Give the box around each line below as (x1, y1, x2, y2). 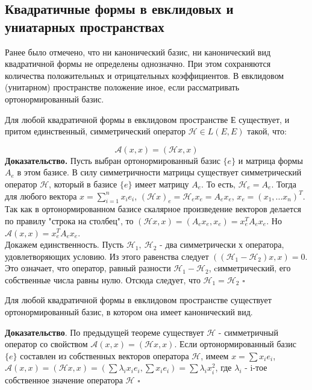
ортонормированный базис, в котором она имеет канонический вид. (5, 306, 253, 318)
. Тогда (271, 177, 296, 190)
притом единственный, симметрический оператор (5, 125, 186, 137)
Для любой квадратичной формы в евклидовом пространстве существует (5, 294, 272, 306)
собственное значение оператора (5, 373, 123, 386)
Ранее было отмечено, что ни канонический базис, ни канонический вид (5, 45, 271, 58)
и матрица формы (238, 154, 303, 166)
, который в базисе (49, 177, 117, 190)
